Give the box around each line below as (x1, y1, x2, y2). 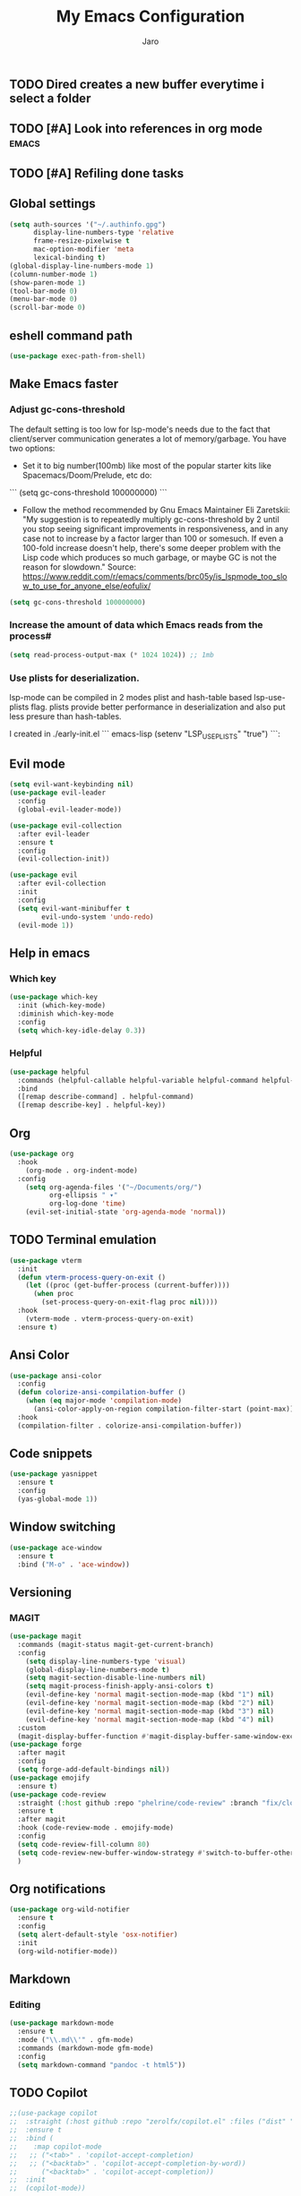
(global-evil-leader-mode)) (17, 805, 123, 814)
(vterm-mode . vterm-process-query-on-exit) (25, 1314, 194, 1323)
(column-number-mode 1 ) (9, 270, 99, 279)
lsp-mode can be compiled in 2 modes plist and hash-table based (9, 691, 253, 702)
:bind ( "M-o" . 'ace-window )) (17, 1560, 130, 1569)
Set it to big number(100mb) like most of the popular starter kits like (21, 459, 271, 471)
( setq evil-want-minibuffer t (17, 904, 130, 913)
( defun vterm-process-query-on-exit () (17, 1273, 167, 1282)
